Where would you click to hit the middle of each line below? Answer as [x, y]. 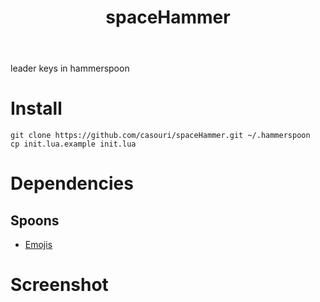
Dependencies [72, 183]
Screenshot [59, 285]
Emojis [38, 245]
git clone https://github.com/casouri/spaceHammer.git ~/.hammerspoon [160, 136]
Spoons [35, 220]
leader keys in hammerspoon [70, 68]
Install [36, 108]
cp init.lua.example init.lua [73, 144]
